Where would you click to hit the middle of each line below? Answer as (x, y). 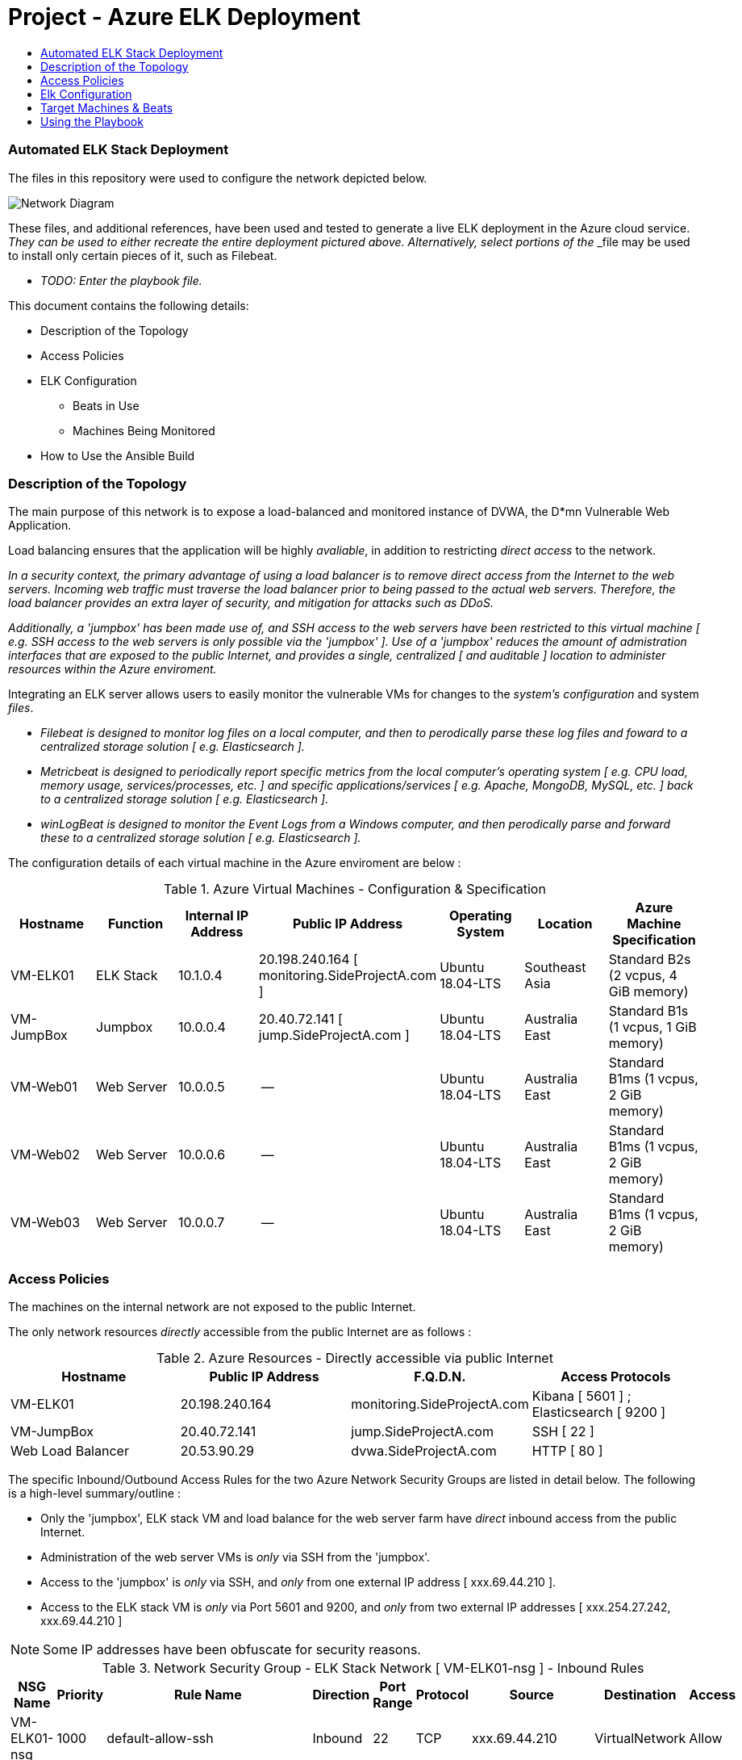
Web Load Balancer (70, 1451)
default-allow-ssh (160, 1738)
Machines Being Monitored (144, 430)
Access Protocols (616, 1377)
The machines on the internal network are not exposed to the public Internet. (212, 1307)
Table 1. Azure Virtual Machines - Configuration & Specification (355, 889)
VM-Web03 (46, 1223)
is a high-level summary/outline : (94, 1493)
